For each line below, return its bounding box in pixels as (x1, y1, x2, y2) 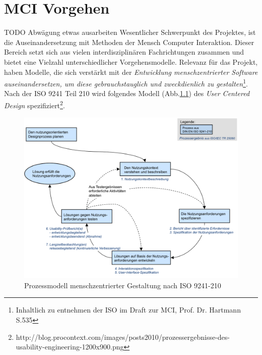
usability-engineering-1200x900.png (16, 341, 124, 352)
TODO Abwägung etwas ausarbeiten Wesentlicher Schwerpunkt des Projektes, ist (4, 27, 256, 37)
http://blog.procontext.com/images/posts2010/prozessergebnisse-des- (16, 331, 230, 342)
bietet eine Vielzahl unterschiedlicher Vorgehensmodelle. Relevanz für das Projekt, (4, 56, 258, 67)
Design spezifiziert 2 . (4, 98, 65, 110)
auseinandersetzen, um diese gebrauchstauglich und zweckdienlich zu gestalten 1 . (4, 77, 248, 88)
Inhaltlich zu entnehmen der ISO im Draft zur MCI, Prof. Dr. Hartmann (16, 304, 241, 315)
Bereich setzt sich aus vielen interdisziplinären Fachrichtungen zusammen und (4, 47, 244, 57)
